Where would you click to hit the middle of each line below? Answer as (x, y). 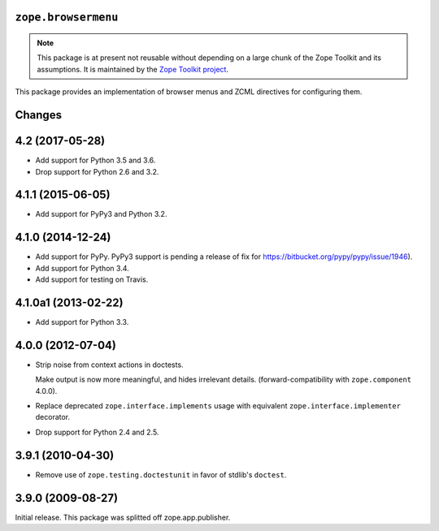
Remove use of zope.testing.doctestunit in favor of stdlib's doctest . (161, 474)
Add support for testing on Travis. (92, 279)
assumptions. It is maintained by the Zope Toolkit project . (133, 69)
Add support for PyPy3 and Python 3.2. (101, 214)
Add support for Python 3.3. (82, 322)
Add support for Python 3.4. (82, 268)
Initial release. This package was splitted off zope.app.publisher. (123, 517)
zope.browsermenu (67, 17)
